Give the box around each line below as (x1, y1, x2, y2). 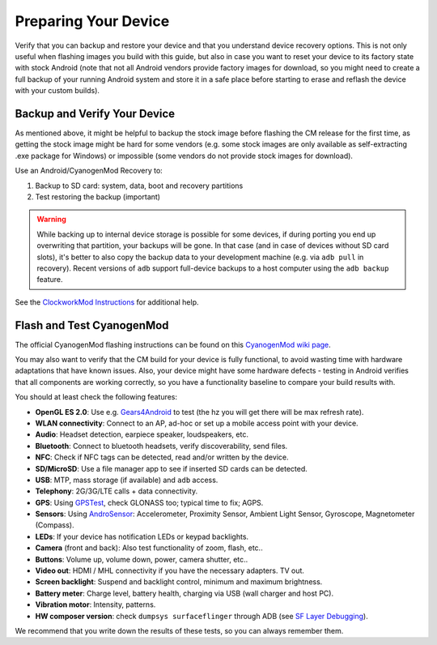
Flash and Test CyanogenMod (15, 318, 169, 332)
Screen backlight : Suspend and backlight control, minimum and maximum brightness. (35, 577, 323, 587)
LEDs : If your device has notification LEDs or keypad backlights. (35, 532, 249, 541)
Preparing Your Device (15, 12, 170, 30)
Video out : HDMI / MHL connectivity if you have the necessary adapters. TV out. (35, 566, 305, 575)
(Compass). (35, 520, 74, 530)
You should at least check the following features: (15, 392, 178, 402)
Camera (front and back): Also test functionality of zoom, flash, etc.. (35, 543, 263, 553)
